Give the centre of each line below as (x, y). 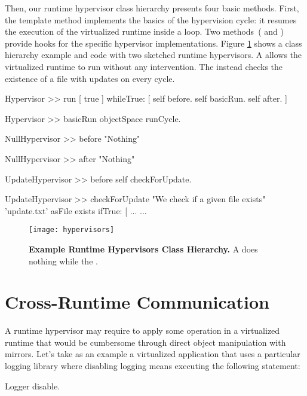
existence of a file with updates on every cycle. (90, 78)
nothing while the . (63, 261)
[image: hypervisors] (72, 230)
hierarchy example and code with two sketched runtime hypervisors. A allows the (153, 55)
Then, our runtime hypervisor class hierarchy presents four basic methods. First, (152, 8)
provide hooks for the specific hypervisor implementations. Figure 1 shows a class (153, 43)
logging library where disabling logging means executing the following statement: (153, 366)
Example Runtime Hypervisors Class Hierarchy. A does (143, 249)
